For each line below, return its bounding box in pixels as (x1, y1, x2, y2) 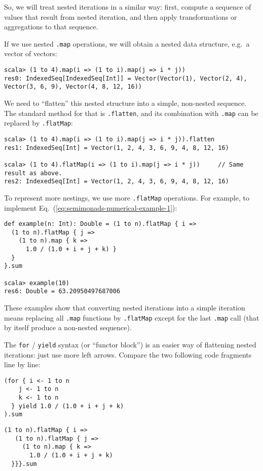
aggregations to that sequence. (4, 21, 98, 32)
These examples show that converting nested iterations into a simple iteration (4, 302, 245, 312)
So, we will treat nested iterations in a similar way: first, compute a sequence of (4, 2, 251, 12)
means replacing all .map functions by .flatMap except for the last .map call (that (4, 312, 259, 323)
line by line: (4, 359, 41, 370)
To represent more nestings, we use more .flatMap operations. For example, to (4, 192, 249, 203)
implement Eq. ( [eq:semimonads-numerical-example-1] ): (4, 202, 177, 213)
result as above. (4, 169, 62, 177)
